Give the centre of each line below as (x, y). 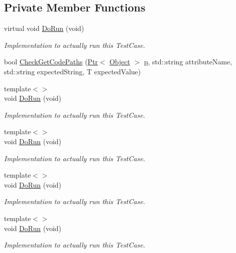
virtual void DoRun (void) (44, 28)
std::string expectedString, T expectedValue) (73, 71)
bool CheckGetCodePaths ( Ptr (51, 62)
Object (120, 62)
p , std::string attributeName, (188, 62)
